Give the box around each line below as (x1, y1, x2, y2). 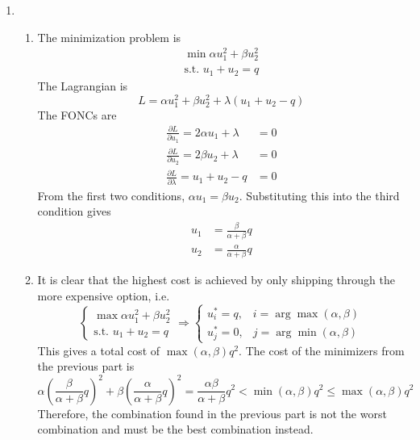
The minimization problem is (37, 28, 181, 45)
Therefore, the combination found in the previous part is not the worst (37, 404, 387, 421)
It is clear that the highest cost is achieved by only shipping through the (37, 271, 395, 288)
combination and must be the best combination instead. (37, 421, 314, 438)
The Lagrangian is (37, 77, 128, 94)
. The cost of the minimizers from (239, 342, 405, 358)
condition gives (37, 203, 111, 220)
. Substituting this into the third (239, 186, 400, 203)
